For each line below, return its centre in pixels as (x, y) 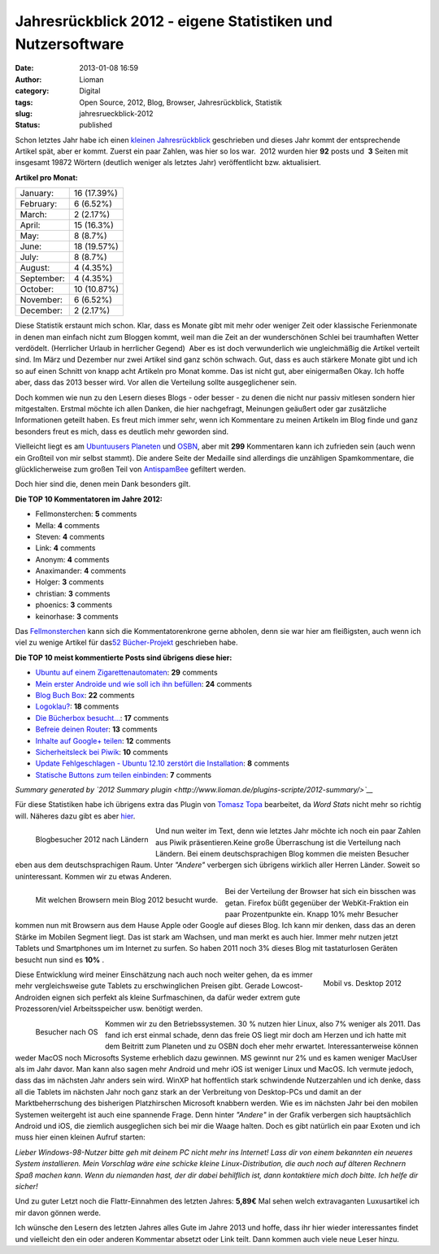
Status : (28, 125)
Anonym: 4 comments (72, 559)
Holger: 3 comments (70, 582)
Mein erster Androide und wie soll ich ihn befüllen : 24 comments (143, 683)
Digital (90, 91)
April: (30, 225)
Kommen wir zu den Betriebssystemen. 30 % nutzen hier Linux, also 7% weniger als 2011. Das (263, 1023)
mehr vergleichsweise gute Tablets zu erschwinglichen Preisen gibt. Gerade (142, 986)
